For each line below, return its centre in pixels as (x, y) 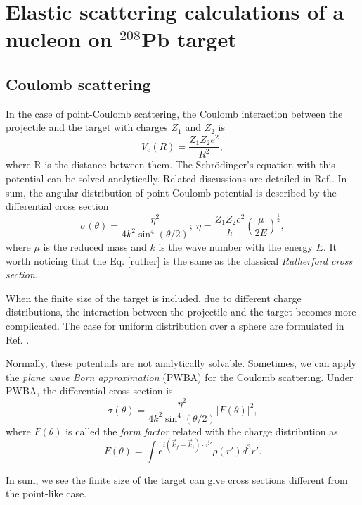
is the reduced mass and (95, 247)
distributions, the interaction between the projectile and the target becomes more (181, 312)
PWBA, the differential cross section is (89, 391)
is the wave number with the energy (235, 247)
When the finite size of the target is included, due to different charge (154, 298)
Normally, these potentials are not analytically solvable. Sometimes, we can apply (181, 363)
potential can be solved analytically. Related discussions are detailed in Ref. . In (176, 179)
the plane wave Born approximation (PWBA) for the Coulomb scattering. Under (180, 376)
